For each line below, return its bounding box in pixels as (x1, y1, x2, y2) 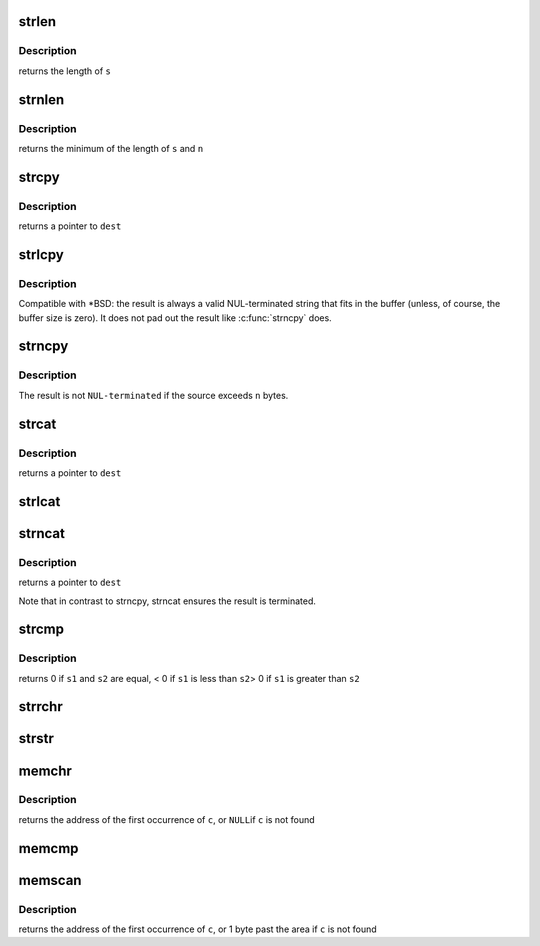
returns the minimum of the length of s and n (18, 142, 204, 154)
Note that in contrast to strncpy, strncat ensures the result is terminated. (18, 595, 317, 607)
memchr (18, 762, 72, 779)
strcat (18, 415, 57, 432)
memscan (18, 871, 82, 889)
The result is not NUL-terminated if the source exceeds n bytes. (18, 389, 289, 401)
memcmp (18, 840, 79, 857)
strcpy (18, 168, 60, 185)
